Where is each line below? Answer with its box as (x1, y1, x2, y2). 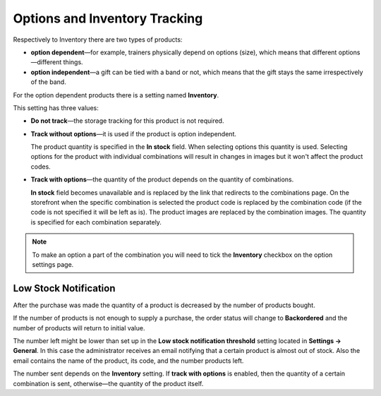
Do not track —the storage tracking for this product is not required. (30, 116, 224, 125)
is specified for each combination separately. (30, 217, 162, 226)
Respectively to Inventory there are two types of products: (13, 35, 183, 44)
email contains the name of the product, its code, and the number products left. (13, 356, 244, 365)
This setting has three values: (13, 103, 99, 112)
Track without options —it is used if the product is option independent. (30, 129, 236, 138)
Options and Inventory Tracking (13, 11, 203, 26)
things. (63, 58, 84, 66)
